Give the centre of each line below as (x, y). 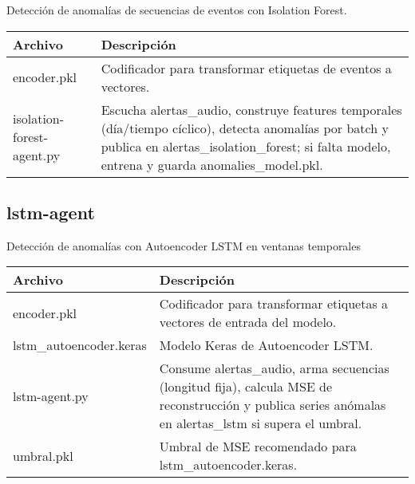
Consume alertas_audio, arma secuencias (274, 368)
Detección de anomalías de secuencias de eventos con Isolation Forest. (177, 10)
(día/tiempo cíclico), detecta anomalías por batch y (245, 128)
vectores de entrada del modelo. (248, 322)
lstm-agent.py (51, 395)
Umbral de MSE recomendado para (258, 447)
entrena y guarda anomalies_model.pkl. (212, 164)
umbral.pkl (43, 455)
